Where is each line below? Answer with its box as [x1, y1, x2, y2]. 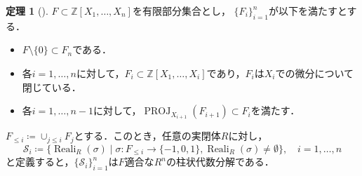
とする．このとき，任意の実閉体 [74, 128, 221, 143]
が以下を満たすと [269, 4, 347, 18]
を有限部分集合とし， [132, 4, 231, 18]
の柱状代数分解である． [166, 154, 274, 169]
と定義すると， [6, 154, 74, 169]
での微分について [275, 65, 354, 80]
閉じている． [22, 79, 81, 94]
